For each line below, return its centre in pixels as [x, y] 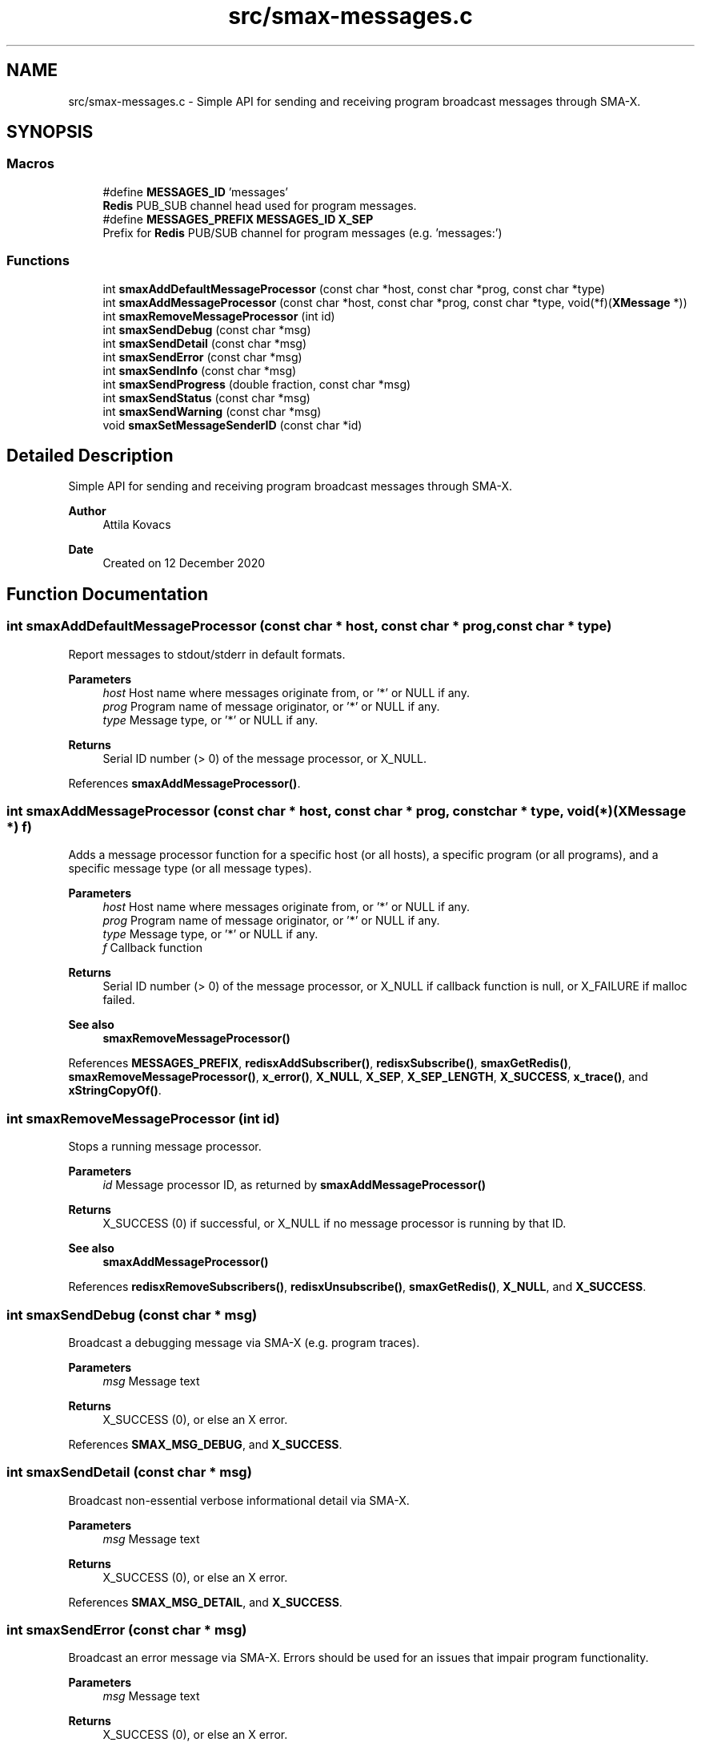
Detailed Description [90, 455]
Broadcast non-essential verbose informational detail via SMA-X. [239, 1500]
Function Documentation [107, 594]
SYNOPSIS [50, 132]
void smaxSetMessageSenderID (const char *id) [232, 425]
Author [87, 511]
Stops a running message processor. [165, 1147]
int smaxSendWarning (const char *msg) [212, 411]
